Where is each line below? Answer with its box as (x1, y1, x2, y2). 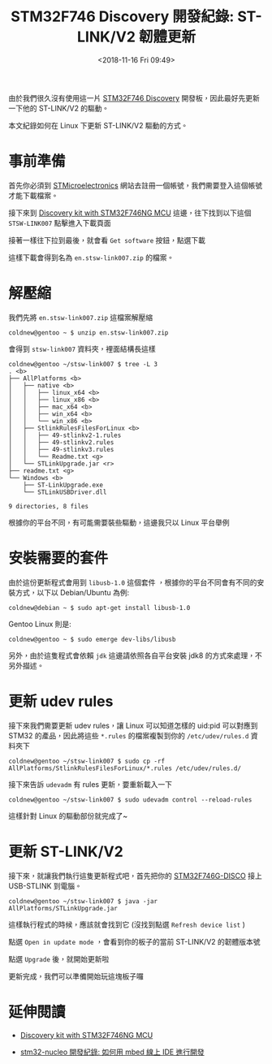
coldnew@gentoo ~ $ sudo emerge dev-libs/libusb (8, 635, 176, 643)
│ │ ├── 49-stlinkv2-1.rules (8, 431, 122, 439)
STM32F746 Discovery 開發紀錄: (11, 7, 235, 26)
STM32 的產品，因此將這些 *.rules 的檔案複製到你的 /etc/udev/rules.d (8, 730, 249, 740)
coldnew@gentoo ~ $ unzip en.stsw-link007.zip (8, 328, 169, 337)
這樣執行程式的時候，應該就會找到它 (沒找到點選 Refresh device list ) (8, 919, 246, 929)
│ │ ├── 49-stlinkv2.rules (8, 438, 114, 447)
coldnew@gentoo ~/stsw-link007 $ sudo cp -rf (8, 757, 165, 765)
